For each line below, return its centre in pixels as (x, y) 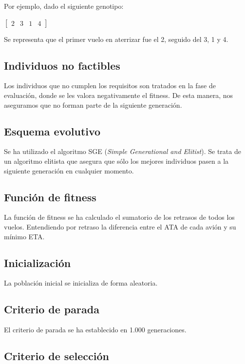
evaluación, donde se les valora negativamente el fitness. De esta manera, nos (119, 95)
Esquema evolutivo (52, 131)
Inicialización (38, 262)
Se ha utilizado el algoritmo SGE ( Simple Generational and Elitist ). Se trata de (122, 151)
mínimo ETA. (24, 236)
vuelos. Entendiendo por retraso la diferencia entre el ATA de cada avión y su (120, 226)
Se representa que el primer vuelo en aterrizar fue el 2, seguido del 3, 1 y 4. (116, 39)
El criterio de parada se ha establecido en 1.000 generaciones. (95, 330)
